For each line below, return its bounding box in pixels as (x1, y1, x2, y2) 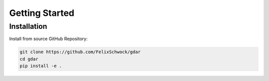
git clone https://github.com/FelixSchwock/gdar (19, 49, 141, 55)
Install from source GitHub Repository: (9, 36, 88, 42)
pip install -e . (19, 63, 62, 69)
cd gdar (19, 56, 38, 62)
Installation (9, 22, 47, 31)
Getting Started (9, 7, 75, 18)
